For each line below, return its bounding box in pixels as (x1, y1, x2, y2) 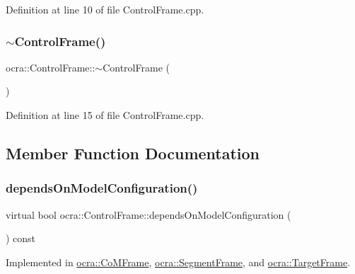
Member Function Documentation (6, 142, 260, 164)
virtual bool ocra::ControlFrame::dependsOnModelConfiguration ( (6, 207, 291, 222)
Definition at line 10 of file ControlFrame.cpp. (6, 2, 204, 16)
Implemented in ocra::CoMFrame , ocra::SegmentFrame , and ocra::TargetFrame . (6, 254, 351, 269)
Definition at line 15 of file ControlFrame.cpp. (6, 108, 204, 122)
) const (6, 231, 36, 246)
